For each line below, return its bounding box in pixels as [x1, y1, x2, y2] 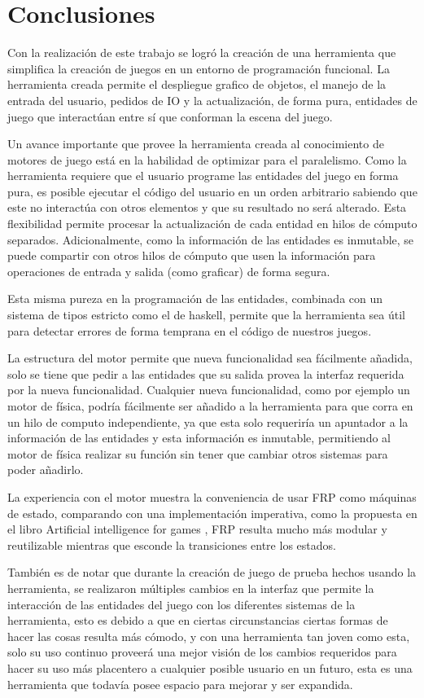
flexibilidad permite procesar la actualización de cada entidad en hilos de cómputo [7, 215, 417, 232]
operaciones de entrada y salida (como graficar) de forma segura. [7, 262, 330, 279]
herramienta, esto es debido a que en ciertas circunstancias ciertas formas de [7, 612, 388, 629]
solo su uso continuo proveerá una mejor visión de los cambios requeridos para [7, 643, 397, 661]
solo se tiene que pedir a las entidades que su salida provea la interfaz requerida [7, 365, 404, 382]
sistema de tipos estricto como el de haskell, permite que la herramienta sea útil [7, 306, 405, 323]
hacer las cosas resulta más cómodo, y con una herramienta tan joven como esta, [7, 627, 410, 644]
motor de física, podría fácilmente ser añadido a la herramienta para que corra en [7, 397, 413, 414]
